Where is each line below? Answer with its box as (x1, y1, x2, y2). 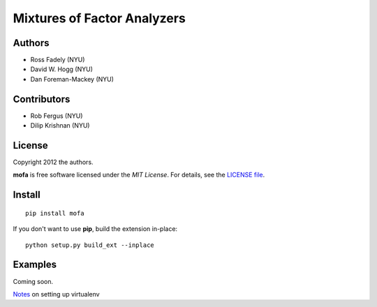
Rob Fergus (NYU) (30, 112, 83, 120)
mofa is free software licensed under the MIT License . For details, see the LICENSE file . (13, 171, 265, 179)
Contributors (13, 93, 71, 105)
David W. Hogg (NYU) (30, 65, 94, 73)
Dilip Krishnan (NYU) (30, 121, 90, 130)
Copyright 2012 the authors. (13, 158, 94, 167)
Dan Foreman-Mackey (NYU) (30, 75, 114, 83)
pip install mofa (25, 209, 84, 217)
